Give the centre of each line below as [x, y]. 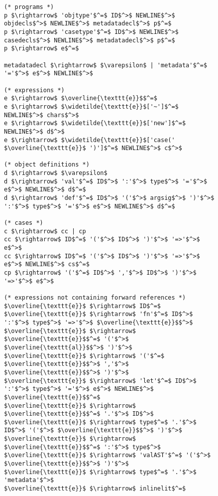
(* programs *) [29, 7]
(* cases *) [24, 223]
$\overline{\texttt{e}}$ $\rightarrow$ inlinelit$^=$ [95, 489]
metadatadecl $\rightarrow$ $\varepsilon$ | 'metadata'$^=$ [106, 65]
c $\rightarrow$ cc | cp [45, 231]
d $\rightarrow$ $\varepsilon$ [56, 173]
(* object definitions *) [47, 165]
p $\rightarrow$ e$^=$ [42, 49]
